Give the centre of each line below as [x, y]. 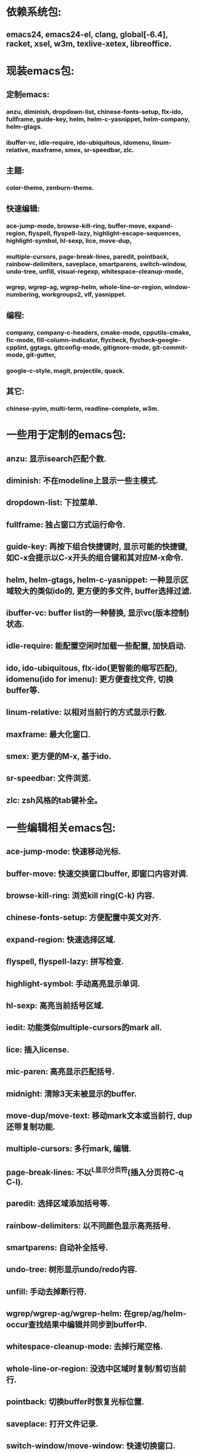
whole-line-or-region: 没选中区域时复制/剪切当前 [96, 1369]
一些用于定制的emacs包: [66, 435]
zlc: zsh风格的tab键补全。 [54, 800]
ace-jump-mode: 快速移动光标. [64, 852]
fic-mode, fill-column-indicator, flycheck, [67, 340]
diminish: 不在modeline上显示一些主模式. [82, 480]
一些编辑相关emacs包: [61, 828]
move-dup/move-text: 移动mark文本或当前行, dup [99, 1115]
